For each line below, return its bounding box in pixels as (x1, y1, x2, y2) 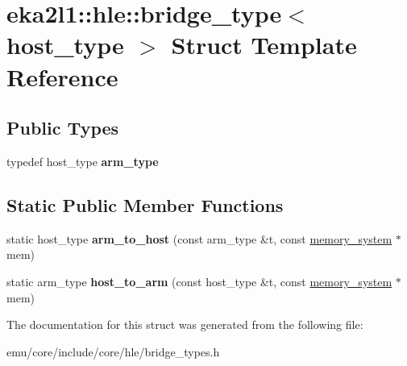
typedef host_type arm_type (6, 152, 159, 169)
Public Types (6, 115, 119, 140)
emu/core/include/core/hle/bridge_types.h (6, 343, 220, 360)
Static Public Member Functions (6, 192, 284, 217)
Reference (6, 60, 118, 93)
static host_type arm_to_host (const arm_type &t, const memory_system (6, 230, 392, 247)
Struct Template (171, 28, 357, 61)
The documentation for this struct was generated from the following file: (6, 316, 363, 333)
